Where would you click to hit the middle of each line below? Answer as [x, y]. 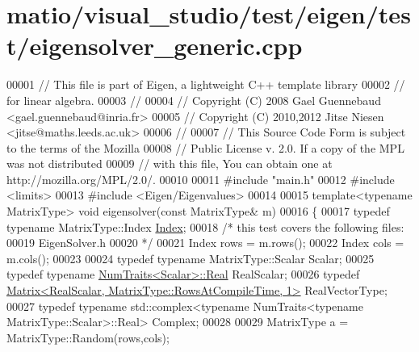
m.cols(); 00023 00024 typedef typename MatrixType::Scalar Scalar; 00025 [191, 258]
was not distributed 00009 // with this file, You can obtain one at [170, 163]
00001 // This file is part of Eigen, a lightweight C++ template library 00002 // [206, 84]
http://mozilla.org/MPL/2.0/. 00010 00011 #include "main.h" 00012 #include [201, 179]
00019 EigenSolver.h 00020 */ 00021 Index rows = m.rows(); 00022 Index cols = [205, 243]
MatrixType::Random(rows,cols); [88, 337]
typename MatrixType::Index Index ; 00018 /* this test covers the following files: [205, 226]
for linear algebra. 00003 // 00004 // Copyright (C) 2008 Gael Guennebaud [194, 100]
